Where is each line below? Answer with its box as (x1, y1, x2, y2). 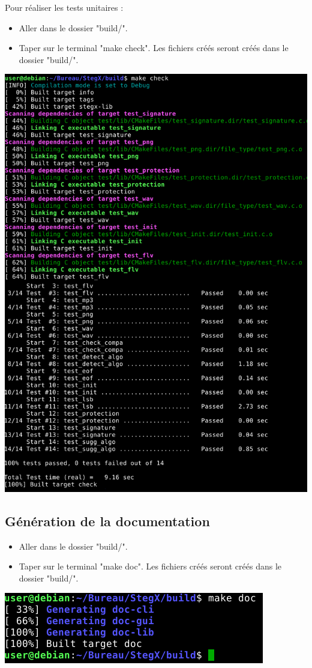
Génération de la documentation (5, 511, 210, 530)
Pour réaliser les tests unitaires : (5, 1, 124, 13)
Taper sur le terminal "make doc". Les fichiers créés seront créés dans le (19, 560, 282, 572)
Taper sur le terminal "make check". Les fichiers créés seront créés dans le (19, 41, 289, 54)
